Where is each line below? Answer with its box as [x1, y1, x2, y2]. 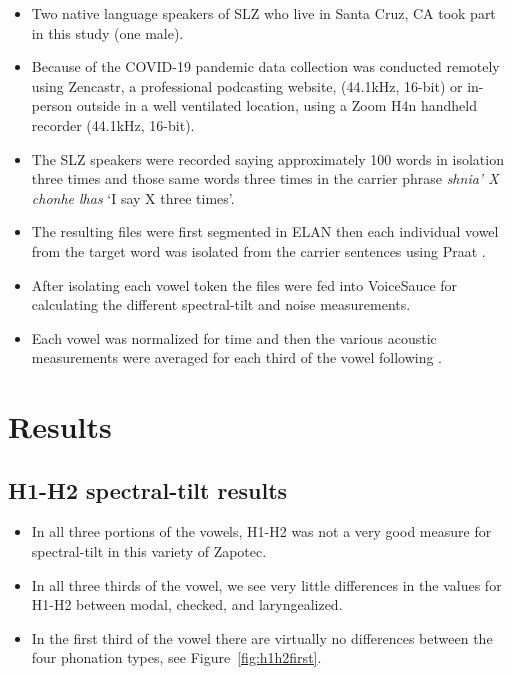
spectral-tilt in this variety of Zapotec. [31, 541, 267, 562]
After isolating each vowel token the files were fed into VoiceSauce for [31, 274, 458, 295]
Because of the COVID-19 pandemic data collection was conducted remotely [31, 56, 500, 77]
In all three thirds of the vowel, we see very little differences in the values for [31, 574, 502, 595]
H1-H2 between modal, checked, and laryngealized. [31, 594, 343, 615]
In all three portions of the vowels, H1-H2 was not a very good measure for [31, 521, 492, 542]
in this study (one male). [31, 22, 184, 43]
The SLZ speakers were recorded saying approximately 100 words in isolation [31, 148, 504, 169]
